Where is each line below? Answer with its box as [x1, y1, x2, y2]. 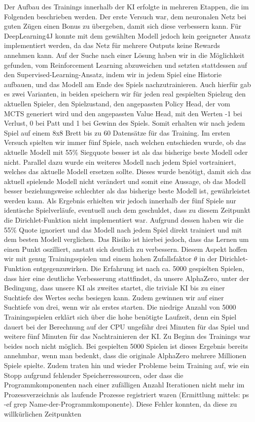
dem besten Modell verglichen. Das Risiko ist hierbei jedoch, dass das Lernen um [4, 234, 249, 244]
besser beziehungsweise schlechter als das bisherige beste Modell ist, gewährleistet [4, 186, 251, 196]
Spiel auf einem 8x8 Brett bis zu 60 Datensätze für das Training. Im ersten [4, 127, 230, 138]
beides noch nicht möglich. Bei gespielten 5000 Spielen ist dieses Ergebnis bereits [4, 340, 248, 351]
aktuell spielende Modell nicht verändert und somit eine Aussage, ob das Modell [4, 176, 246, 186]
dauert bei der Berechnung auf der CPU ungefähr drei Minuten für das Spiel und [4, 321, 250, 331]
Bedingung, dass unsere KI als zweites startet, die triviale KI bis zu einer [4, 282, 225, 293]
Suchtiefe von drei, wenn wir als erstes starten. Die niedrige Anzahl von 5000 [4, 302, 236, 312]
